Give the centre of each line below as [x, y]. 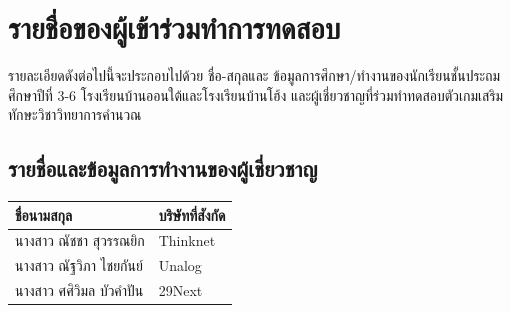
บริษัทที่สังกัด [192, 214]
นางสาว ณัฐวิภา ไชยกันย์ [79, 265]
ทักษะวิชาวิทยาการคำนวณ [75, 114]
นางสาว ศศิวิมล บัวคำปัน [79, 290]
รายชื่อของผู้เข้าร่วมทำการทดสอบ [174, 27]
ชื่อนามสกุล [44, 214]
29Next [180, 290]
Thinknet [187, 240]
